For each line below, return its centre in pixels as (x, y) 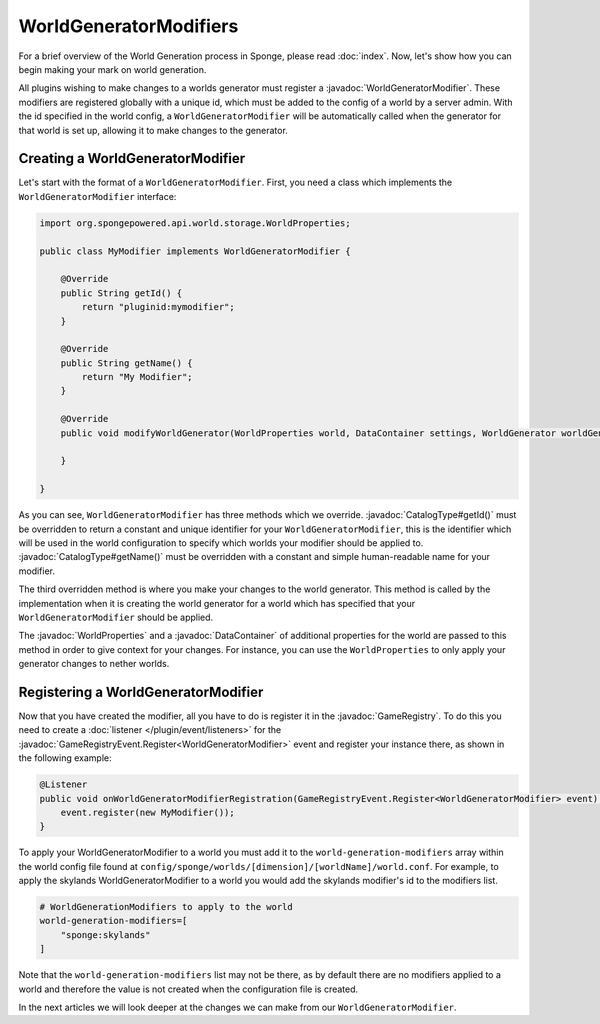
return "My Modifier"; (137, 377)
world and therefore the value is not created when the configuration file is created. (188, 989)
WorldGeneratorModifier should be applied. (116, 617)
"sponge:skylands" (105, 934)
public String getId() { (121, 293)
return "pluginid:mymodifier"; (158, 307)
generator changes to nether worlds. (94, 664)
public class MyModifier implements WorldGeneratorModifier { (195, 251)
